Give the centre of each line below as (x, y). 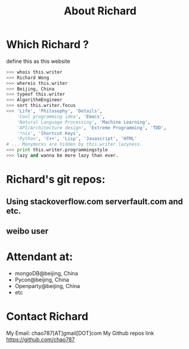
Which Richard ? (48, 45)
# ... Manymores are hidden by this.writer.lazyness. (75, 145)
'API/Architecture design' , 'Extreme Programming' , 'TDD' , (92, 128)
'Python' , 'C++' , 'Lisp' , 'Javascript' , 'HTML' (77, 139)
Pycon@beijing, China (42, 280)
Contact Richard (47, 316)
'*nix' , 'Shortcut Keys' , (49, 133)
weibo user (27, 231)
